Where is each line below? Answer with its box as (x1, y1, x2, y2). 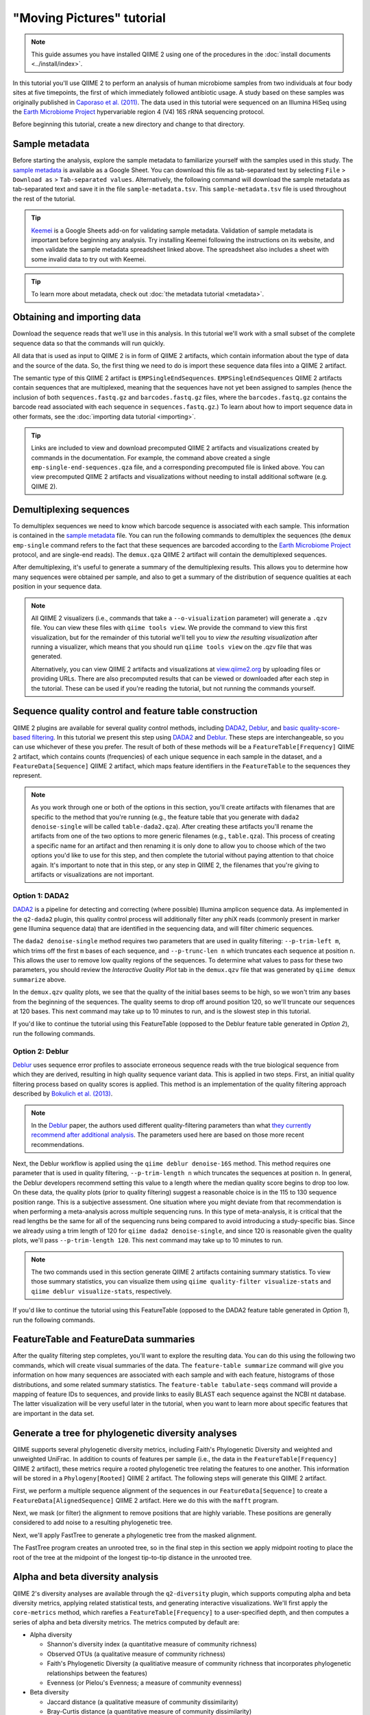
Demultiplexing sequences (12, 504, 130, 515)
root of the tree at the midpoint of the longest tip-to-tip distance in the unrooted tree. (12, 1553, 252, 1561)
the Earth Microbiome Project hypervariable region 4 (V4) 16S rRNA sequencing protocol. (12, 107, 265, 116)
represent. (12, 772, 42, 780)
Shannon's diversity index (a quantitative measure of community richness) (47, 1640, 257, 1648)
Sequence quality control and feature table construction (12, 705, 258, 717)
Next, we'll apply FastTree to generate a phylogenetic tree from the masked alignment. (12, 1530, 257, 1539)
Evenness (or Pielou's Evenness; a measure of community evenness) (47, 1679, 243, 1687)
